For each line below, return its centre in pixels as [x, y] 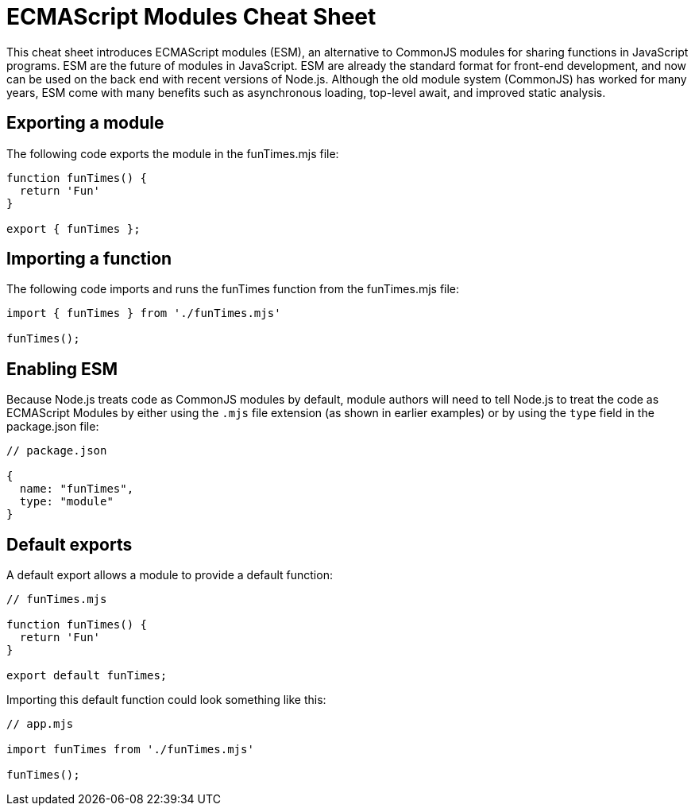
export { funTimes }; [73, 228]
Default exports [69, 544]
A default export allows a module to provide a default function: [170, 575]
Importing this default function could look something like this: [166, 700]
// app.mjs [40, 724]
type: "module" [66, 502]
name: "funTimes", [77, 489]
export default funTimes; [87, 676]
